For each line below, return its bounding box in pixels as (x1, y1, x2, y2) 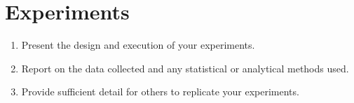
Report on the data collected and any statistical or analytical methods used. (21, 61, 349, 75)
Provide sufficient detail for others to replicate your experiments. (21, 84, 299, 99)
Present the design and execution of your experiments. (21, 38, 255, 52)
